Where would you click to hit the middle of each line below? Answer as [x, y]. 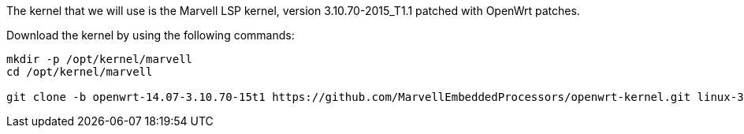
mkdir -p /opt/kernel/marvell [100, 59]
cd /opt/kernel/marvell [80, 72]
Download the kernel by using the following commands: [151, 35]
